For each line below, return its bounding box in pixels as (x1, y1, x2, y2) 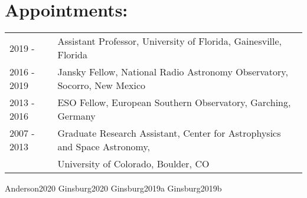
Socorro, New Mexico (57, 78, 145, 93)
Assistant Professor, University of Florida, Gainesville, (57, 34, 282, 48)
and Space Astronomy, (57, 140, 151, 154)
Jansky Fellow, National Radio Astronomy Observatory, (57, 65, 288, 79)
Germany (57, 109, 96, 123)
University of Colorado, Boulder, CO (57, 157, 210, 171)
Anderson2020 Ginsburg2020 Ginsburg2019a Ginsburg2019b (5, 182, 222, 194)
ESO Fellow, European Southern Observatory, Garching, (57, 95, 291, 110)
